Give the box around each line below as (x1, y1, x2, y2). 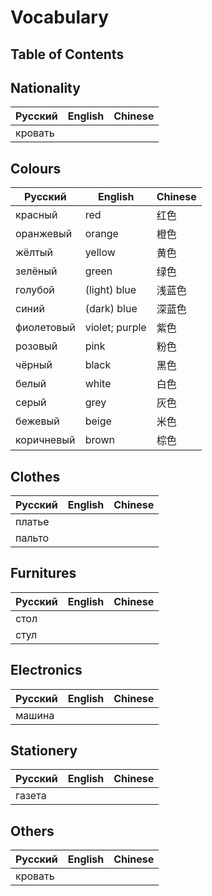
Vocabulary (10, 6, 109, 29)
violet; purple (84, 321, 147, 335)
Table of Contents (10, 46, 125, 63)
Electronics (10, 662, 83, 679)
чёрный (15, 358, 53, 372)
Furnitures (10, 565, 77, 582)
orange (84, 227, 119, 241)
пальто (15, 531, 49, 545)
